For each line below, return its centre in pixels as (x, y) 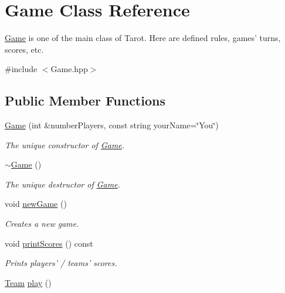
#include (21, 69)
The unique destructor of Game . (62, 184)
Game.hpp (69, 69)
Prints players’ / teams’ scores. (61, 263)
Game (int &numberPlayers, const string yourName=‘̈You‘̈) (112, 125)
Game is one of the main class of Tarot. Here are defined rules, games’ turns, (143, 38)
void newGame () (36, 204)
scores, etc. (24, 49)
